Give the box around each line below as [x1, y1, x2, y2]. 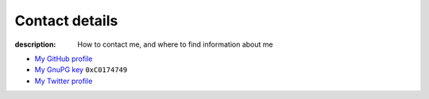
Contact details [14, 12, 118, 29]
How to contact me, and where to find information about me [77, 40, 273, 49]
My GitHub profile [34, 54, 93, 63]
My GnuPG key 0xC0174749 [34, 65, 128, 74]
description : [14, 40, 56, 49]
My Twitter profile [34, 76, 93, 86]
